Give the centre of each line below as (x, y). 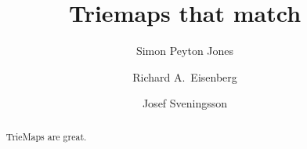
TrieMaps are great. (46, 136)
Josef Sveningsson (185, 103)
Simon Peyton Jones (185, 51)
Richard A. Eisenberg (185, 76)
